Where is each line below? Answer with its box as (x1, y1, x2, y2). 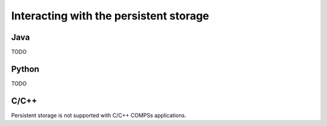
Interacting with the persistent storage (11, 9, 210, 22)
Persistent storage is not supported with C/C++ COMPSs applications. (11, 111, 187, 119)
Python (11, 64, 39, 74)
